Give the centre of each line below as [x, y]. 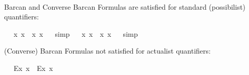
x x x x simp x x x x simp [76, 33]
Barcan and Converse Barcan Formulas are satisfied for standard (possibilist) [125, 6]
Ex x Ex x [33, 68]
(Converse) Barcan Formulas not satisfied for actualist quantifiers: [107, 51]
